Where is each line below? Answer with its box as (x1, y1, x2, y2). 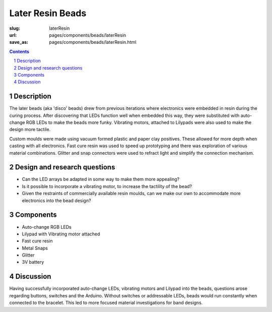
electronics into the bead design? (22, 197, 91, 204)
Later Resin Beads (9, 8, 87, 19)
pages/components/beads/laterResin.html (49, 39, 137, 45)
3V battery (22, 259, 44, 265)
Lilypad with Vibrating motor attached (22, 231, 100, 237)
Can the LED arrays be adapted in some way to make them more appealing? (22, 176, 180, 182)
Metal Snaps (22, 245, 48, 251)
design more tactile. (9, 127, 51, 133)
